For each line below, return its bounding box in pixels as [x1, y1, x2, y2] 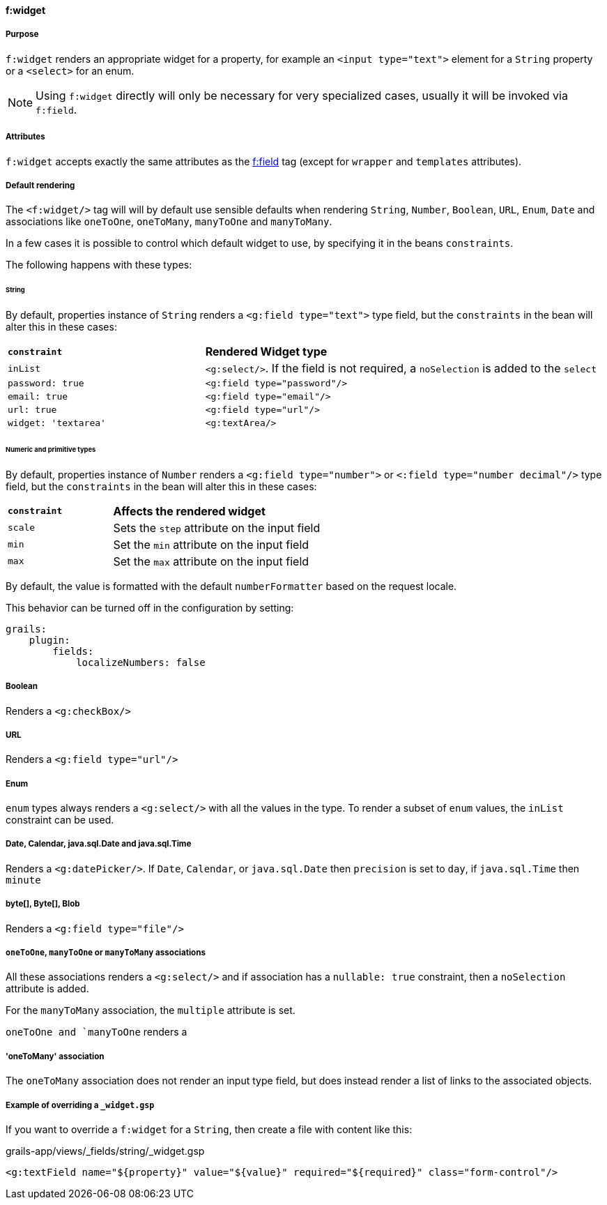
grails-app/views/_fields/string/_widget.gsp [6, 1144, 205, 1157]
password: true [8, 378, 84, 389]
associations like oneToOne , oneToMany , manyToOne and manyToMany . [6, 215, 332, 228]
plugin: [29, 634, 70, 646]
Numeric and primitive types [6, 445, 96, 453]
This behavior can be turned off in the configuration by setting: [6, 601, 294, 614]
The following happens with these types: [6, 259, 192, 271]
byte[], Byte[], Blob [6, 899, 80, 909]
